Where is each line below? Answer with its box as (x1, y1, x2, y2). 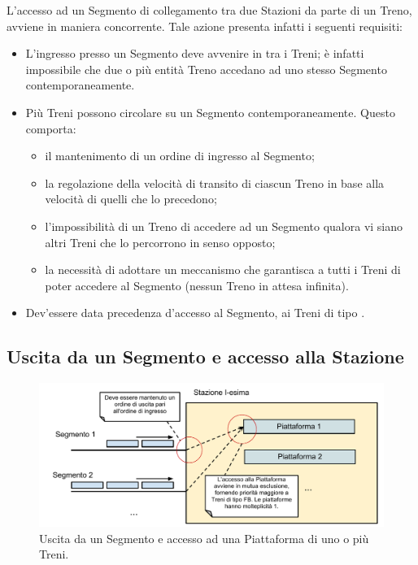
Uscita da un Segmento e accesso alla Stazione (7, 344, 404, 369)
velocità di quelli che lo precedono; (45, 190, 217, 207)
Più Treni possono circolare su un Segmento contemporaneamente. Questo (25, 103, 395, 120)
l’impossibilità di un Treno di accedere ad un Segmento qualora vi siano (45, 217, 403, 234)
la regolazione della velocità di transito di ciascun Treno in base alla (45, 174, 385, 191)
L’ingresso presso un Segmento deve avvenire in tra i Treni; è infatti (25, 45, 364, 62)
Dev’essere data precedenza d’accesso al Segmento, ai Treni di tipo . (25, 304, 365, 321)
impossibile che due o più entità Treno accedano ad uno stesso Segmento (25, 60, 387, 77)
